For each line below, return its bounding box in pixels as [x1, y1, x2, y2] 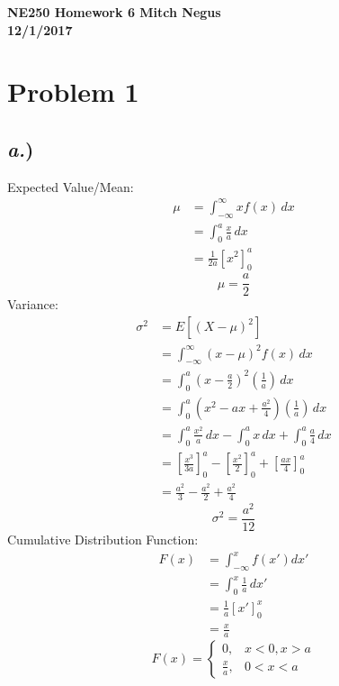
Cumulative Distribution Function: [7, 530, 199, 548]
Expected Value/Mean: [7, 177, 134, 196]
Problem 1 [7, 73, 139, 110]
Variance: [7, 295, 58, 314]
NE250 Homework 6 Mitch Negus [7, 3, 221, 21]
